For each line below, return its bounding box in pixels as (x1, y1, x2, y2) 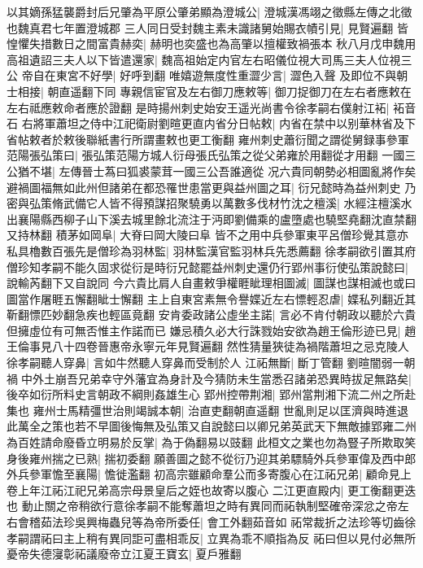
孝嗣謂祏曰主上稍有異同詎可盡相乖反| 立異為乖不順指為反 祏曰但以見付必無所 (7, 529, 416, 546)
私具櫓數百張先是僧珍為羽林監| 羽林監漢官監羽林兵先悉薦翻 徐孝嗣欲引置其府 (7, 242, 416, 259)
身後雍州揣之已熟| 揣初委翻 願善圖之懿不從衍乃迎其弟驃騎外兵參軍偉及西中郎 (7, 449, 416, 466)
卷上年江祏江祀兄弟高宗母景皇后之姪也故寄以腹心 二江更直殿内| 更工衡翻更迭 (7, 481, 416, 498)
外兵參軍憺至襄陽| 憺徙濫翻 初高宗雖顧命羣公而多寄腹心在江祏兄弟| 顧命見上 (7, 465, 412, 483)
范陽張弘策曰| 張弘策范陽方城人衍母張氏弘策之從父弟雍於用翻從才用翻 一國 (7, 146, 405, 164)
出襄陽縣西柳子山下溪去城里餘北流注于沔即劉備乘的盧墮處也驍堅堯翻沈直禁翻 (7, 210, 416, 227)
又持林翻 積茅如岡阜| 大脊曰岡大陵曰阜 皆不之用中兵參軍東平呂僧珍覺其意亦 (7, 226, 408, 243)
